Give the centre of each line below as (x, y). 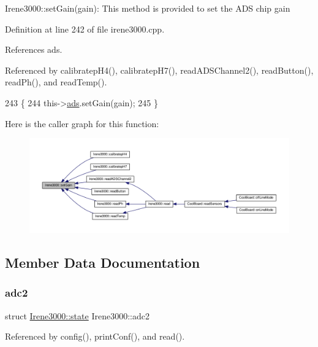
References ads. (34, 49)
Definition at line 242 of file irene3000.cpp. (85, 29)
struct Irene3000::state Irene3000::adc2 (77, 315)
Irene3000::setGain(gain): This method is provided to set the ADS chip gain (148, 8)
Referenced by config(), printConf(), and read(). (95, 336)
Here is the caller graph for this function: (82, 123)
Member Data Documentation (103, 263)
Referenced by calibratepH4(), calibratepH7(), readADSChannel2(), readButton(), (159, 70)
